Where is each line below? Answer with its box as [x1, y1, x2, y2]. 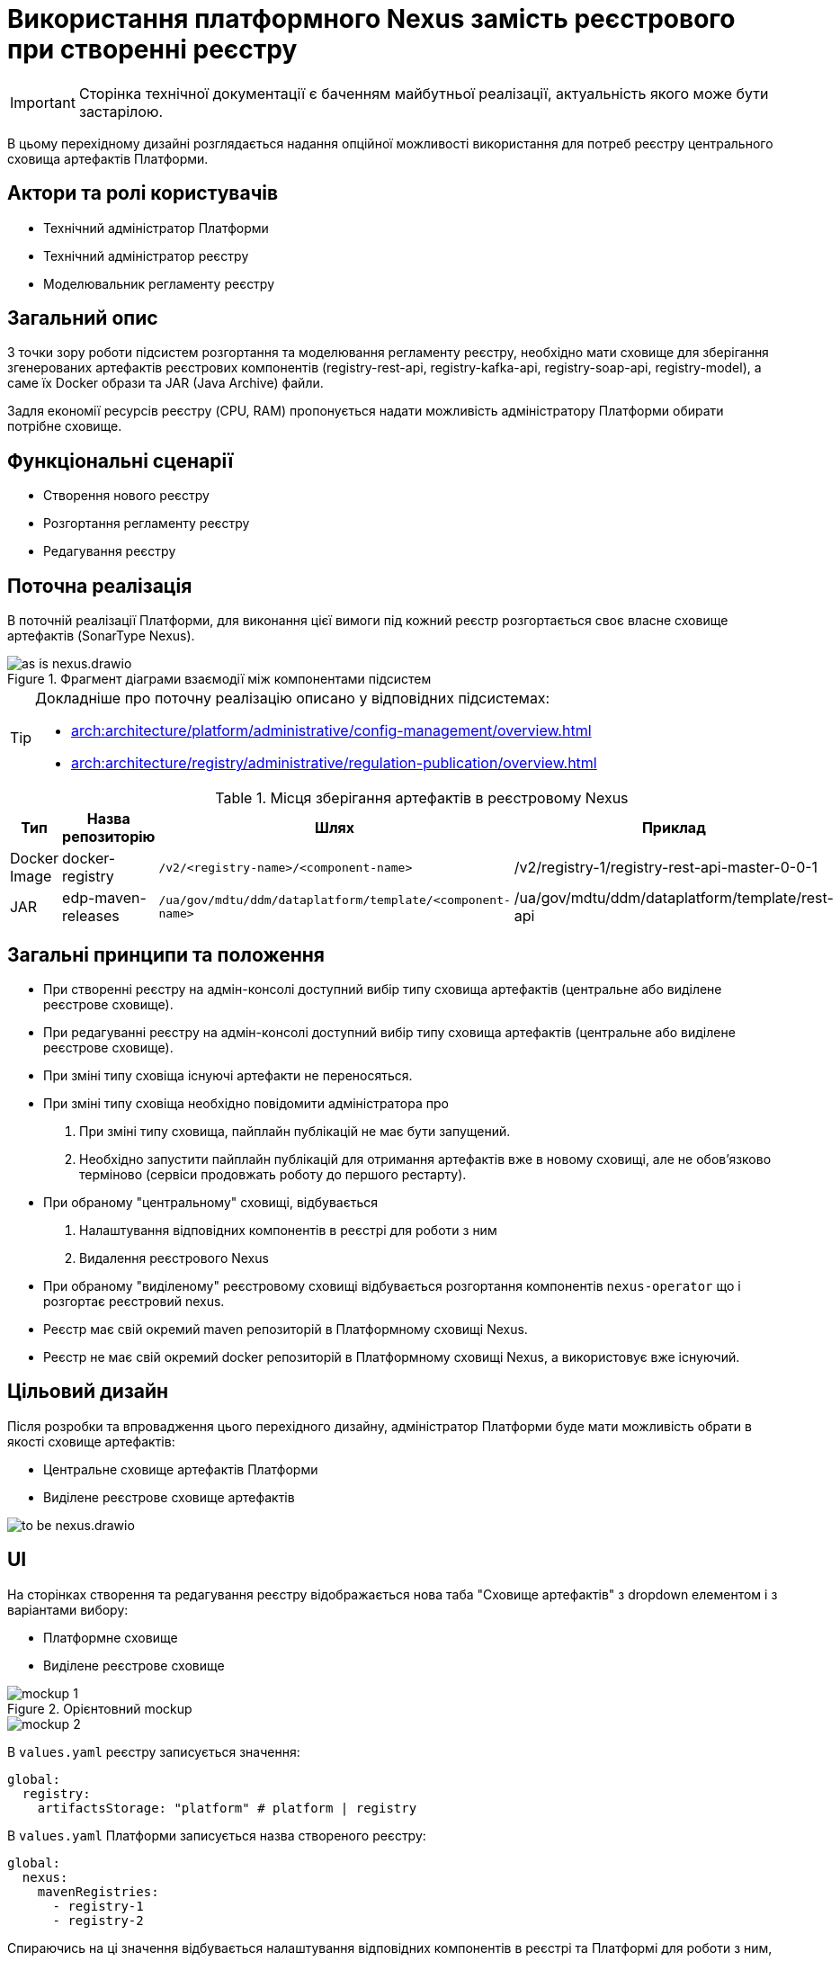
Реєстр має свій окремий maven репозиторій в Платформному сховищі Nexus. [43, 1321, 528, 1337]
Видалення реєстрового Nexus [79, 1249, 269, 1266]
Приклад [641, 819, 706, 837]
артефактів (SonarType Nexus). [7, 628, 195, 644]
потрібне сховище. [7, 418, 122, 434]
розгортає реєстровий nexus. [43, 1293, 225, 1309]
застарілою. [78, 102, 163, 121]
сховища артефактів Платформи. [7, 150, 209, 166]
